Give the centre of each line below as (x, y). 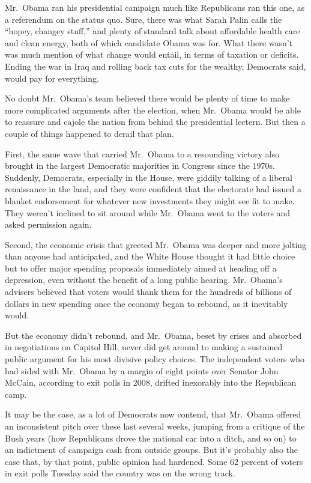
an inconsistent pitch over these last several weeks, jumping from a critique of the (155, 426)
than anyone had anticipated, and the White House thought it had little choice (150, 256)
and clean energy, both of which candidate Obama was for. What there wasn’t (149, 42)
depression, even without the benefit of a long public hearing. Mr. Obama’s (144, 280)
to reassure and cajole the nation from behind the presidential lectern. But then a (155, 122)
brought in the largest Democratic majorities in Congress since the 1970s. (140, 166)
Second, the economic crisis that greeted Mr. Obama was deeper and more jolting (156, 244)
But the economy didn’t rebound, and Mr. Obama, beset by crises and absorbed (153, 335)
